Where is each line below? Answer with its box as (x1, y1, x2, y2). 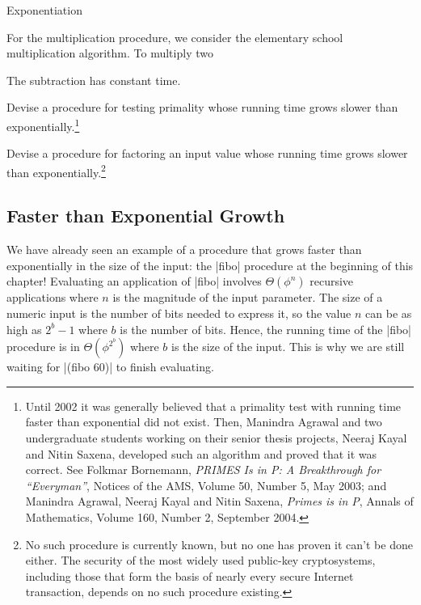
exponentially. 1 (6, 115, 80, 134)
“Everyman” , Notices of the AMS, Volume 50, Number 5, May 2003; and (25, 476, 387, 493)
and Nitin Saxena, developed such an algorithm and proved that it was (25, 445, 377, 462)
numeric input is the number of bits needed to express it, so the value (6, 305, 352, 322)
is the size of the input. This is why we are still (171, 338, 405, 355)
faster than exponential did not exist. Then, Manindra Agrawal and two (25, 413, 382, 430)
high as (6, 320, 42, 337)
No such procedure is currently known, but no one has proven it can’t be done (25, 535, 413, 552)
